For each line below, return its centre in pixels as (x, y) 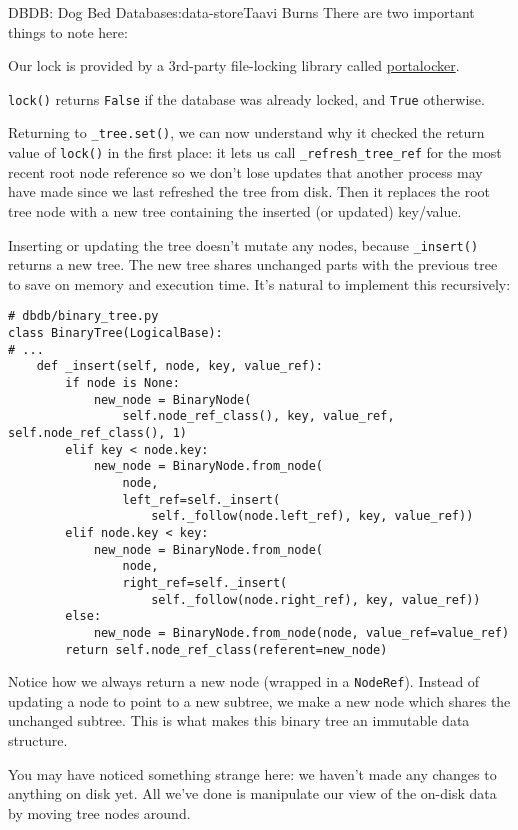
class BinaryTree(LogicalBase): (115, 333)
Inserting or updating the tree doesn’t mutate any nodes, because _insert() (243, 244)
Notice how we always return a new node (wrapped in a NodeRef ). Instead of (244, 681)
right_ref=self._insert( (205, 582)
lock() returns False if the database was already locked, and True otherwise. (246, 98)
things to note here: (68, 31)
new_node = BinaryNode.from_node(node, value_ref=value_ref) (301, 632)
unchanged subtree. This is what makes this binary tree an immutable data (239, 720)
